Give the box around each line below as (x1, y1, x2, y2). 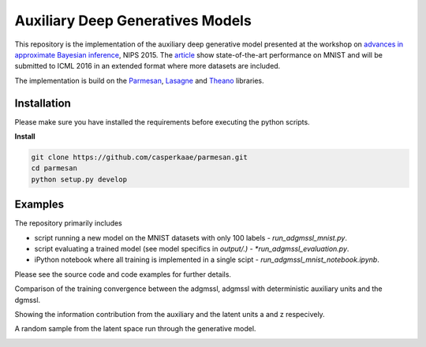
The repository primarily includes (14, 218, 122, 228)
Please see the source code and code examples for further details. (14, 269, 232, 279)
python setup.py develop (31, 174, 128, 184)
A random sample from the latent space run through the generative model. (14, 324, 256, 334)
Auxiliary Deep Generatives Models (14, 12, 252, 29)
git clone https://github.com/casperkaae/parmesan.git (31, 153, 248, 162)
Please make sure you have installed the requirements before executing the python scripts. (14, 117, 311, 126)
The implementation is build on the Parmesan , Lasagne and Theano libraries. (14, 76, 264, 85)
